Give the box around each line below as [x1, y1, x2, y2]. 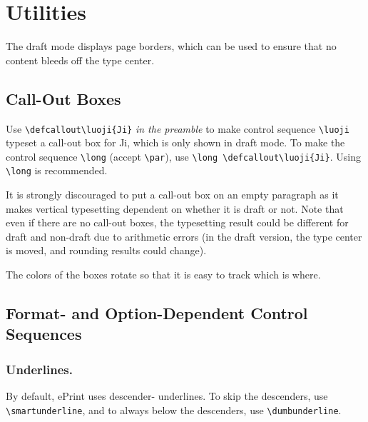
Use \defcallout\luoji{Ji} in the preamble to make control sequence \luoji [6, 121, 349, 136]
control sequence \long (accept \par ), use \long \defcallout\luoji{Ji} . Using [6, 149, 361, 164]
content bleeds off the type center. [6, 52, 155, 67]
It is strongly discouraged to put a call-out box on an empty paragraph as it [6, 187, 339, 202]
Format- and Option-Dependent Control [6, 302, 308, 324]
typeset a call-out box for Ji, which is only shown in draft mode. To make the [6, 135, 345, 150]
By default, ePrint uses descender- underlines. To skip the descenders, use [6, 388, 328, 403]
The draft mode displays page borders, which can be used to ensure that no [6, 39, 337, 54]
